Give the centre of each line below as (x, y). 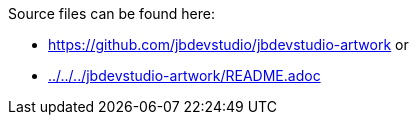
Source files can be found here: (112, 13)
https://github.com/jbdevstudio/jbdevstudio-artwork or (228, 44)
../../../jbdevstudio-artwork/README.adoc (184, 75)
